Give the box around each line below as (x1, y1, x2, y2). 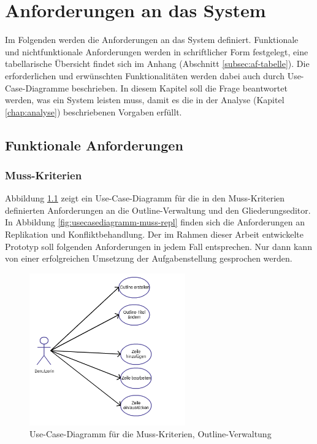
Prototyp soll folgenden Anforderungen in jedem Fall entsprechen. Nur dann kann (5, 240, 312, 252)
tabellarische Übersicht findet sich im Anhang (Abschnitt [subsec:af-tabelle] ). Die (5, 57, 310, 70)
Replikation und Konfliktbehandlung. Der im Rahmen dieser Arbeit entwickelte (5, 228, 304, 241)
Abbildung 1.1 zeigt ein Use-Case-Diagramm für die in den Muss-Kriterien (5, 192, 285, 204)
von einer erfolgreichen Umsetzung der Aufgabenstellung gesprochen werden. (5, 252, 292, 265)
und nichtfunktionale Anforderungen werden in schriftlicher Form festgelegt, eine (5, 45, 308, 58)
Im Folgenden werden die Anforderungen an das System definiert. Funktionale (5, 33, 299, 46)
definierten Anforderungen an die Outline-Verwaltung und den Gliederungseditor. (5, 203, 311, 216)
